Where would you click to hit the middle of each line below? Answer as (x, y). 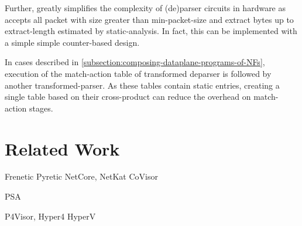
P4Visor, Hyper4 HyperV (50, 216)
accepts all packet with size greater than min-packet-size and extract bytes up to (149, 19)
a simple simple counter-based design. (72, 42)
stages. (41, 108)
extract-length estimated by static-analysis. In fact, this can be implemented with (151, 31)
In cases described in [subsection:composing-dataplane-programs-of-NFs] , (135, 62)
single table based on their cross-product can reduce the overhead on (128, 97)
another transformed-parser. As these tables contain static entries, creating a (142, 85)
